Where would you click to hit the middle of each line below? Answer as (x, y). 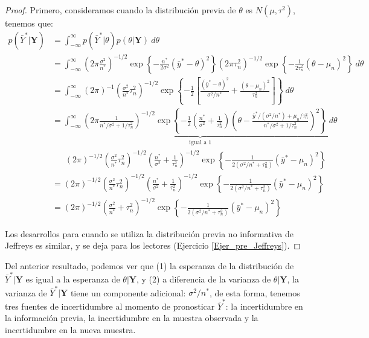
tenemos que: (29, 23)
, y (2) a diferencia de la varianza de (204, 279)
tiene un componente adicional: (128, 292)
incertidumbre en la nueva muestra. (70, 329)
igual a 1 (201, 143)
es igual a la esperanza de (73, 279)
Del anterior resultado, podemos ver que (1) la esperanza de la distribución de (149, 265)
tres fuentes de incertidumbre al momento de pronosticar (110, 306)
